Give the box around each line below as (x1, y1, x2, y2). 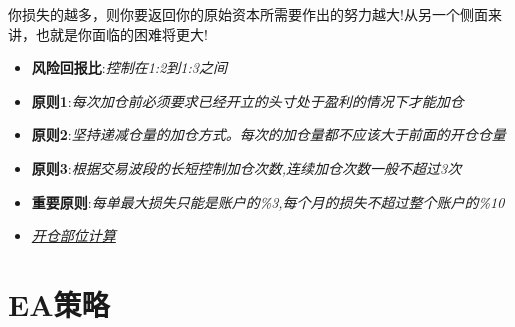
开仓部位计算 (31, 225, 116, 246)
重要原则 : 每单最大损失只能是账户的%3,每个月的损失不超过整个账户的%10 (31, 191, 505, 212)
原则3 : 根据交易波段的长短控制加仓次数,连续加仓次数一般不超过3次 (31, 157, 462, 178)
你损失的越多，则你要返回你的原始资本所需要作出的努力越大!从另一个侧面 (8, 4, 488, 24)
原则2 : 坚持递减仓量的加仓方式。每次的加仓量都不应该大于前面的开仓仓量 (31, 124, 506, 145)
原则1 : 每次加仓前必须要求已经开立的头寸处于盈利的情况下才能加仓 (31, 90, 464, 111)
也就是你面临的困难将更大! (35, 23, 208, 44)
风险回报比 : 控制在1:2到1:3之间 (31, 57, 227, 78)
